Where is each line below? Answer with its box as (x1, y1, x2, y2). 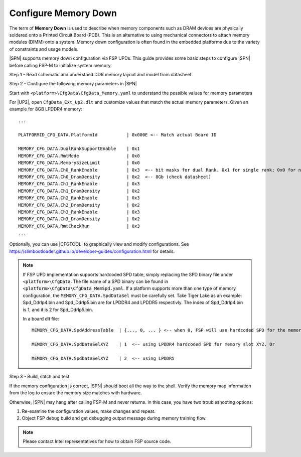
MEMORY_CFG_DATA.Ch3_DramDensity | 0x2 (18, 216, 140, 222)
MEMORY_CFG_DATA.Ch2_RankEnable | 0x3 (18, 195, 140, 201)
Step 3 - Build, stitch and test (9, 374, 70, 380)
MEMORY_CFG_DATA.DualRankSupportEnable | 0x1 (18, 146, 140, 151)
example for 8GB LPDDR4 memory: (9, 106, 82, 112)
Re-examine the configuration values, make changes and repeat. (22, 408, 156, 414)
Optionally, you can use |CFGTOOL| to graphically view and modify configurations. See (9, 241, 189, 247)
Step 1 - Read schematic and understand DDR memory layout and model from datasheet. (9, 71, 193, 77)
